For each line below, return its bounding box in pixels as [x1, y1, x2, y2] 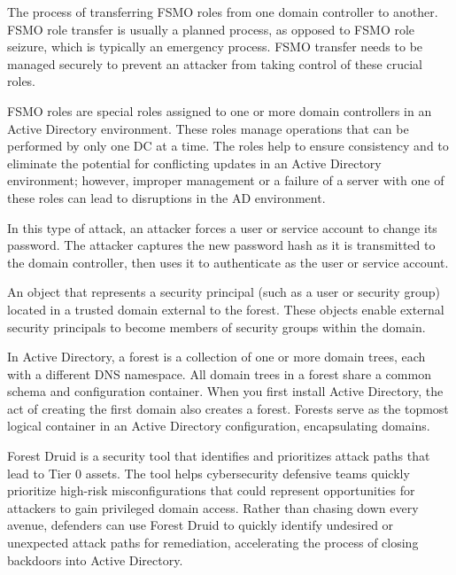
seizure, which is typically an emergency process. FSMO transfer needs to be [7, 37, 423, 56]
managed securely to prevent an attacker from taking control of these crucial [7, 54, 422, 73]
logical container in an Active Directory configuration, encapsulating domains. [7, 416, 430, 435]
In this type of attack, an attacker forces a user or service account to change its [7, 218, 437, 237]
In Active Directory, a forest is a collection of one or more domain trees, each [7, 347, 426, 366]
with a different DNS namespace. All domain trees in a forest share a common [7, 364, 431, 383]
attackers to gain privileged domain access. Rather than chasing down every [7, 498, 419, 517]
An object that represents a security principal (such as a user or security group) [7, 283, 440, 301]
